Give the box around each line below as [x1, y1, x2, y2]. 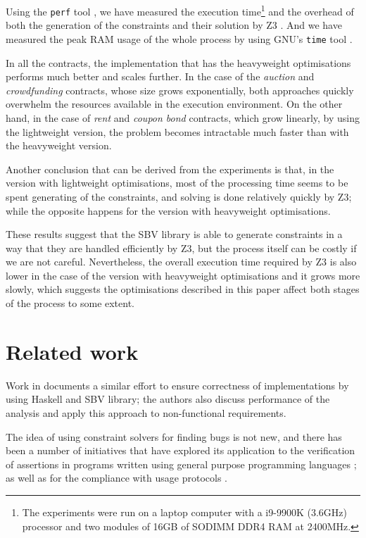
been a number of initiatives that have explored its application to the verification [6, 443, 355, 458]
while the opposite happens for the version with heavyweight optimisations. [6, 203, 331, 218]
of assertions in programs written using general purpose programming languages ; [6, 456, 357, 471]
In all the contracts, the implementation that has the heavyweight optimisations [6, 55, 351, 70]
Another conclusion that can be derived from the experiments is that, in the [6, 161, 334, 176]
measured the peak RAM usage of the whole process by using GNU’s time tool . [6, 31, 353, 46]
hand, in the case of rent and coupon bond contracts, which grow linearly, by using [6, 110, 360, 125]
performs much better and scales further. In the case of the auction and [6, 69, 315, 84]
